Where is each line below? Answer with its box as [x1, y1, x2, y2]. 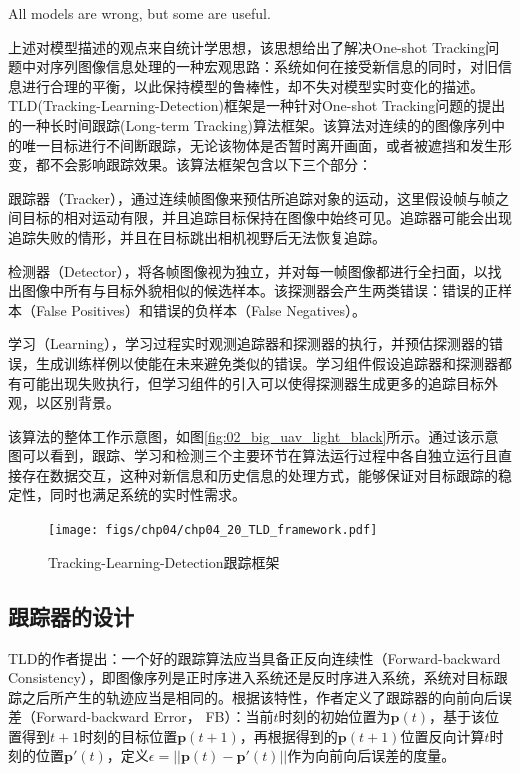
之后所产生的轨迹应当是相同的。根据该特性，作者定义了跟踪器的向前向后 [21, 686, 498, 707]
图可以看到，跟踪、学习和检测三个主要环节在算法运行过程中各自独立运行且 [8, 445, 498, 466]
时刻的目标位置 [79, 725, 178, 746]
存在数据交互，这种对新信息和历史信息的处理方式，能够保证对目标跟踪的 [21, 464, 498, 485]
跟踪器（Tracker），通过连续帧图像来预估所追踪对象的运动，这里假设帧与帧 [8, 187, 495, 208]
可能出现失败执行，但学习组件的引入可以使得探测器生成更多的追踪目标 [21, 372, 484, 393]
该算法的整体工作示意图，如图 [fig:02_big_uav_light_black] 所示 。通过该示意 [8, 425, 499, 446]
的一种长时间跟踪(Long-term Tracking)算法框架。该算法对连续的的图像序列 [8, 114, 491, 135]
